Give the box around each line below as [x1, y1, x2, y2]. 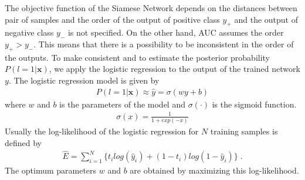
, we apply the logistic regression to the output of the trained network [49, 63, 300, 75]
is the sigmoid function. [212, 98, 297, 110]
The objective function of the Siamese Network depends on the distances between [5, 2, 297, 13]
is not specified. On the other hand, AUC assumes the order [67, 26, 284, 39]
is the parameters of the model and [59, 98, 185, 110]
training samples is [210, 125, 278, 137]
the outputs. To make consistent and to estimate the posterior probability [5, 51, 270, 63]
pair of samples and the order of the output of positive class [5, 13, 220, 25]
